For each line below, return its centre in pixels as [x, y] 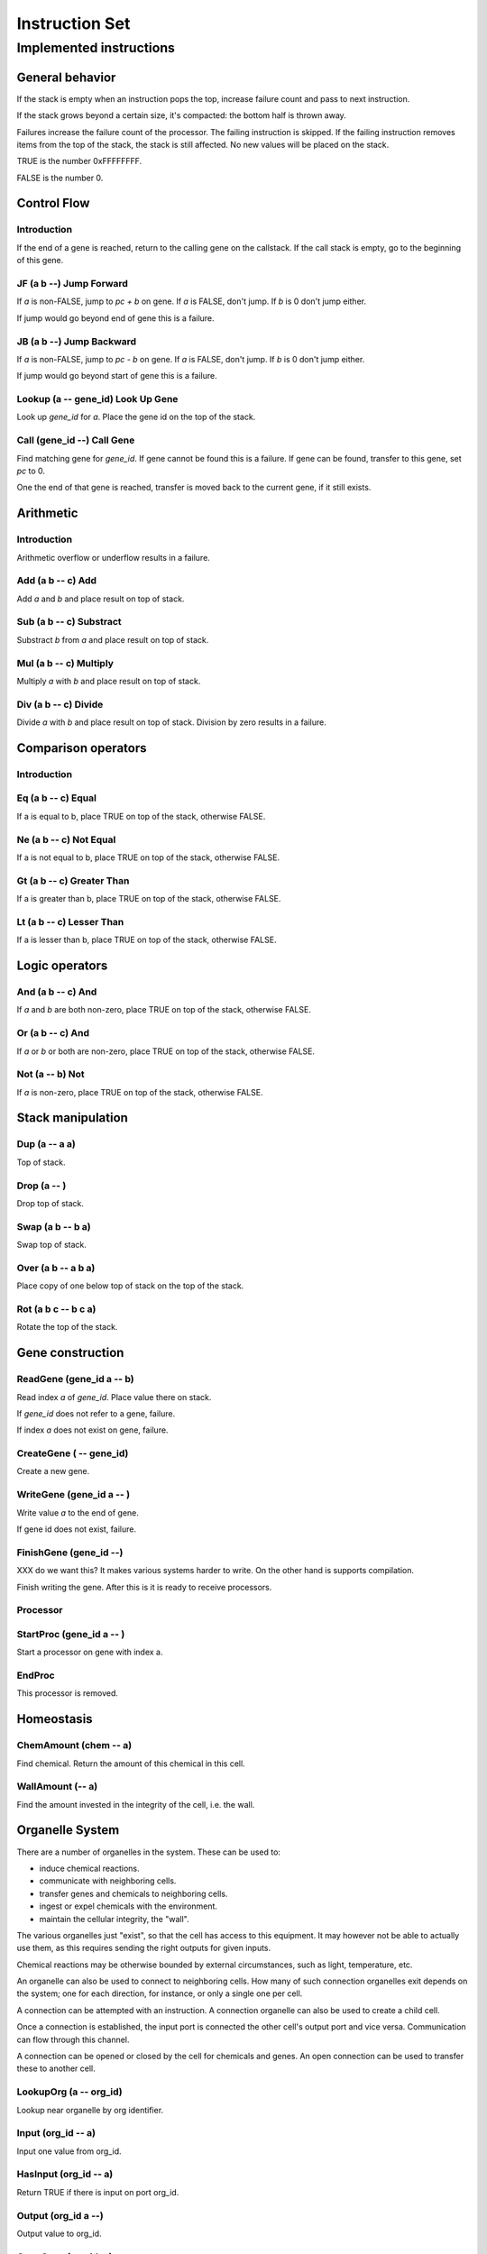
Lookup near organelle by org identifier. [90, 2110]
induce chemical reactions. [89, 1868]
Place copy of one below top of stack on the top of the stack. [130, 1286]
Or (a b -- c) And [53, 1033]
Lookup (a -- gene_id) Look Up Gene [97, 399]
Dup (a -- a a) [46, 1144]
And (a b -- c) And [57, 992]
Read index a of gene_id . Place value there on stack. [114, 1397]
